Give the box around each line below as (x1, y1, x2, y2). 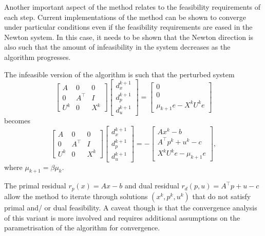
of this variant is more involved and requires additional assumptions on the (4, 212, 240, 223)
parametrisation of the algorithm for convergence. (4, 222, 160, 233)
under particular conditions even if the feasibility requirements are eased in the (4, 22, 253, 32)
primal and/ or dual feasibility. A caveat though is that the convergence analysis (4, 202, 257, 212)
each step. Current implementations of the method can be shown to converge (4, 11, 246, 22)
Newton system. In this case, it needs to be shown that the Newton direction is (4, 31, 254, 42)
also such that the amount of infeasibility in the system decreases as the (4, 41, 231, 52)
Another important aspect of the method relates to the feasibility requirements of (4, 2, 261, 12)
